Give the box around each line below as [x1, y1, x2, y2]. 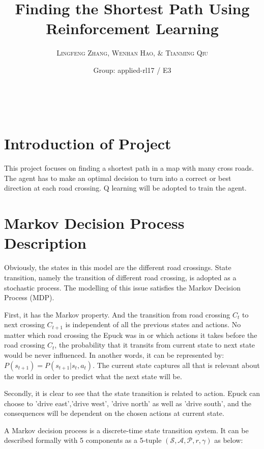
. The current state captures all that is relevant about [93, 359, 260, 370]
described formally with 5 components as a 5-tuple [4, 435, 162, 445]
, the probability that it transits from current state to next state [54, 339, 255, 350]
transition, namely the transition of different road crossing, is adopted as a [4, 272, 237, 282]
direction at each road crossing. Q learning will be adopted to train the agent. [4, 182, 247, 193]
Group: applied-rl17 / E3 [93, 64, 171, 75]
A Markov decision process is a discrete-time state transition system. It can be [4, 425, 249, 435]
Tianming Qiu [165, 47, 208, 58]
